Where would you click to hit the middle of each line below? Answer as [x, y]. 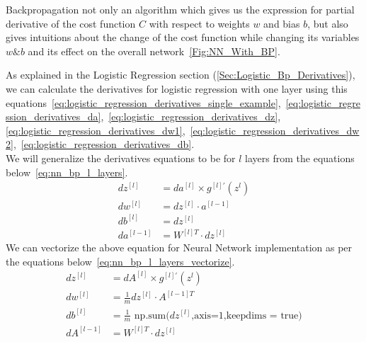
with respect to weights [199, 23]
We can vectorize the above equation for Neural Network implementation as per [179, 247]
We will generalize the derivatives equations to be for [121, 158]
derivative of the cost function [71, 23]
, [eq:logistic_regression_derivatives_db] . [104, 144]
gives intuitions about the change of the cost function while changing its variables [183, 37]
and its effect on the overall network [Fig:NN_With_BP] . [154, 51]
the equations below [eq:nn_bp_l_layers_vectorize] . [120, 261]
